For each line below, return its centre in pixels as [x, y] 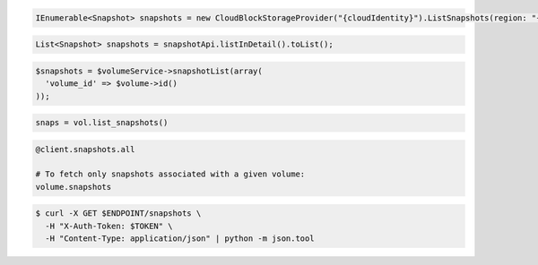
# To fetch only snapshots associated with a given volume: [170, 174]
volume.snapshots [74, 187]
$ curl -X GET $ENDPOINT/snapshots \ [118, 214]
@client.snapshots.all [85, 149]
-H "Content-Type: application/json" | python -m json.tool [180, 239]
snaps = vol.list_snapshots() [102, 123]
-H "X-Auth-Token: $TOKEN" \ [109, 226]
